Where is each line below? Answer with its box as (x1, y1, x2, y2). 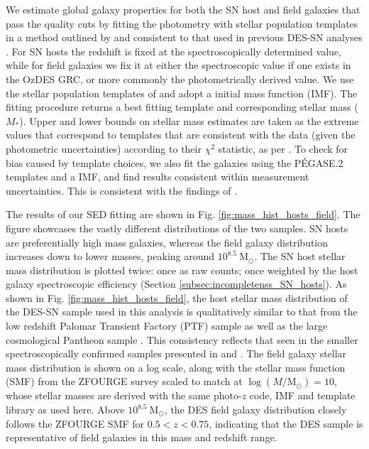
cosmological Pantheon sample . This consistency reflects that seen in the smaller (6, 332, 358, 347)
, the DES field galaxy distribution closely (164, 402, 347, 417)
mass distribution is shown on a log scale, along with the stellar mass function (6, 359, 346, 374)
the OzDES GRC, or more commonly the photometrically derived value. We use (6, 71, 354, 86)
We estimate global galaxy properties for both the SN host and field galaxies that (6, 2, 360, 16)
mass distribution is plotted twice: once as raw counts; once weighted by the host (6, 262, 358, 277)
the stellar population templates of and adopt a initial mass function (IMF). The (6, 85, 358, 100)
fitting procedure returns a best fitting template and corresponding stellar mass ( (6, 99, 358, 114)
